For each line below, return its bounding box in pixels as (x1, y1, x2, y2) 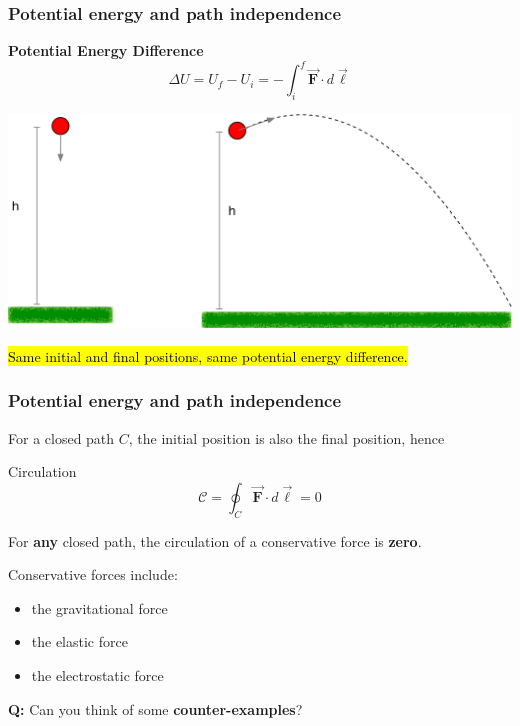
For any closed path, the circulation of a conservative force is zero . (8, 530, 422, 551)
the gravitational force (31, 597, 168, 618)
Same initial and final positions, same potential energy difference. (8, 345, 408, 366)
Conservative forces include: (8, 564, 178, 585)
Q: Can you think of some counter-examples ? (8, 698, 303, 719)
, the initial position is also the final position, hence (128, 427, 445, 448)
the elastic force (31, 631, 128, 652)
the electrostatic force (31, 664, 164, 685)
